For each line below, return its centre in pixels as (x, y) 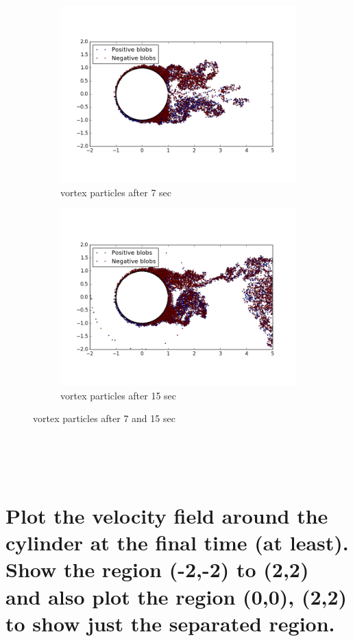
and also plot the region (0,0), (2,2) (176, 596)
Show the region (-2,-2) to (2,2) (157, 569)
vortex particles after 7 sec (116, 192)
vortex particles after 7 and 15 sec (104, 418)
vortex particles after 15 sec (119, 395)
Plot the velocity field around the (167, 515)
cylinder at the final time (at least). (177, 543)
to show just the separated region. (170, 623)
